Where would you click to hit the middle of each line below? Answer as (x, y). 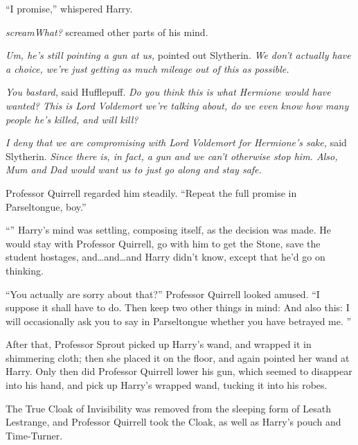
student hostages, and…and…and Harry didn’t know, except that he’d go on (165, 257)
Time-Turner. (34, 435)
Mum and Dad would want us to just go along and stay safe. (134, 169)
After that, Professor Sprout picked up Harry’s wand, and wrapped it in (159, 344)
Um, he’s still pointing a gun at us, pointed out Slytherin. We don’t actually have (178, 55)
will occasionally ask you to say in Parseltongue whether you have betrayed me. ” (179, 321)
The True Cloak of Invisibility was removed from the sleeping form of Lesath (169, 408)
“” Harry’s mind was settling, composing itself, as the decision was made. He (169, 230)
